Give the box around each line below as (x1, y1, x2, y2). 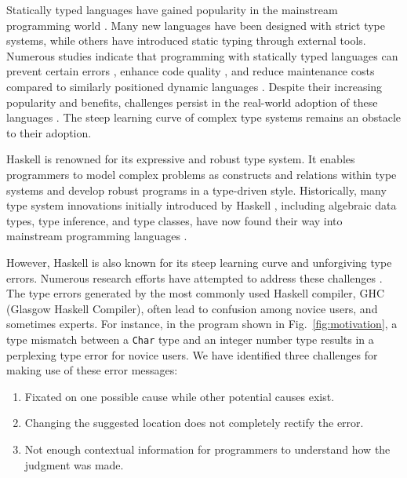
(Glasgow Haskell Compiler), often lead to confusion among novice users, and (6, 300, 378, 316)
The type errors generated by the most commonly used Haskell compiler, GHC (6, 285, 384, 301)
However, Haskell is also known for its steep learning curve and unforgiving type (6, 254, 392, 270)
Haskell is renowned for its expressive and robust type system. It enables (6, 151, 355, 167)
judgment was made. (24, 456, 124, 473)
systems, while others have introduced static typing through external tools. (6, 32, 366, 49)
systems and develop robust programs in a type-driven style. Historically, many (6, 181, 387, 198)
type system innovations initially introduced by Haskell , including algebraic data (6, 197, 397, 213)
